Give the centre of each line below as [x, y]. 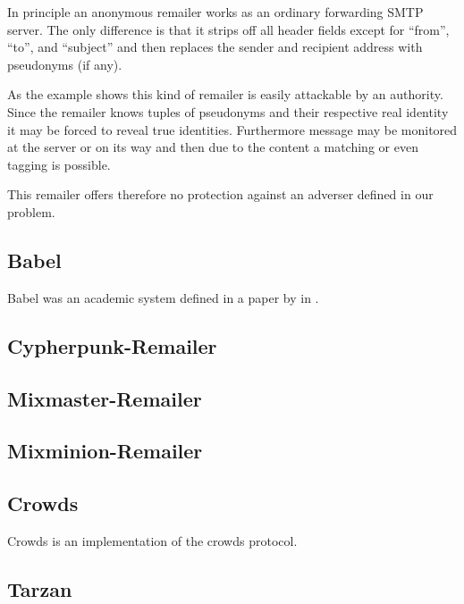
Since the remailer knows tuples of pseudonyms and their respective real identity [228, 111]
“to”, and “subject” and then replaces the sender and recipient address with [215, 47]
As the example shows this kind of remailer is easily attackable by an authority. [225, 94]
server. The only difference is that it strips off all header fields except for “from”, [228, 29]
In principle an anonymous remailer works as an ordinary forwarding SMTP [215, 12]
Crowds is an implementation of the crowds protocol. [152, 540]
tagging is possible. [59, 164]
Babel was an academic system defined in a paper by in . [163, 297]
